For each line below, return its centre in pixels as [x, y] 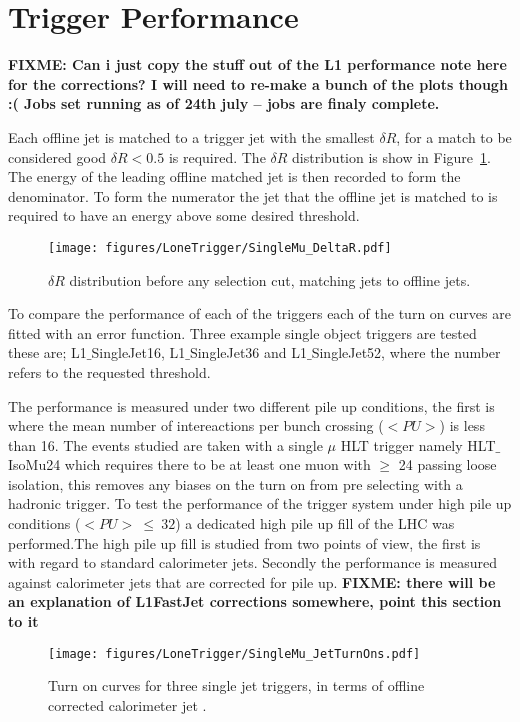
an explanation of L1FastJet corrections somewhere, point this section [255, 601]
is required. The [217, 156]
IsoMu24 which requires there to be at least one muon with [189, 464]
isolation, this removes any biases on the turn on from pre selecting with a [235, 483]
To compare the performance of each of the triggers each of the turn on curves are [259, 313]
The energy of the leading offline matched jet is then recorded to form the [234, 176]
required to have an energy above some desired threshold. [184, 215]
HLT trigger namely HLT [418, 444]
